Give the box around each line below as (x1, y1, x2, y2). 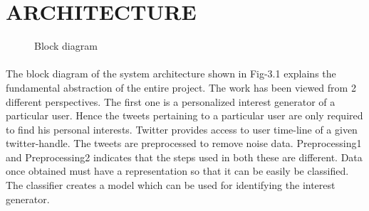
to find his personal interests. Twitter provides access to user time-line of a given (6, 121, 358, 136)
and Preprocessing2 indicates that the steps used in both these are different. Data (6, 149, 363, 164)
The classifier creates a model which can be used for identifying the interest (6, 178, 336, 193)
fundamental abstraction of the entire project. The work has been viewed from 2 (6, 80, 356, 94)
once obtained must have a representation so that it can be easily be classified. (6, 163, 349, 178)
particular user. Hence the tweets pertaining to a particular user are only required (6, 108, 363, 123)
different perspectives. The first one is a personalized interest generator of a (6, 94, 336, 109)
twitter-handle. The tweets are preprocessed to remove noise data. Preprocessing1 (6, 136, 362, 151)
